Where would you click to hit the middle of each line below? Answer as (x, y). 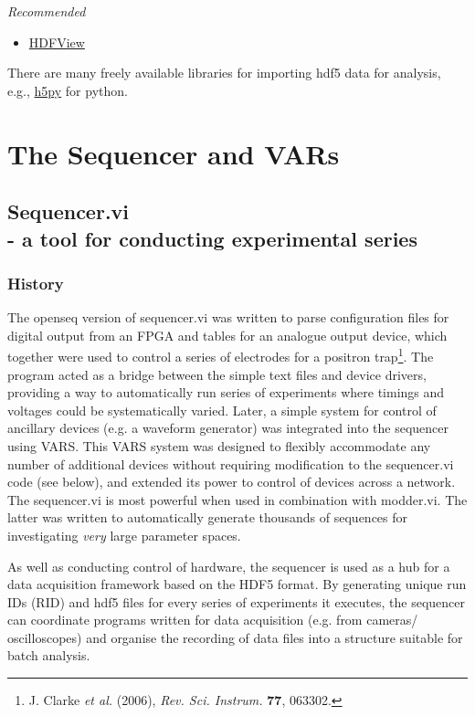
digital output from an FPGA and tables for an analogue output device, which (227, 335)
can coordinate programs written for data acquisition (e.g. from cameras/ (213, 620)
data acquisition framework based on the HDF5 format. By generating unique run (237, 584)
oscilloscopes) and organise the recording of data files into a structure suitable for (235, 637)
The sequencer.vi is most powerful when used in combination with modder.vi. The (237, 499)
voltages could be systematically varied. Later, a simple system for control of (222, 410)
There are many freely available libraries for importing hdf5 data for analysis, (224, 73)
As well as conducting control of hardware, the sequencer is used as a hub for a (229, 566)
